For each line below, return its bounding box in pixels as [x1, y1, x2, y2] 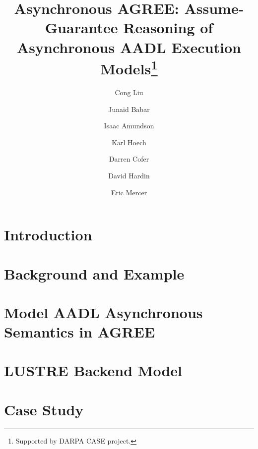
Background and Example [4, 263, 185, 283]
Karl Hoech [112, 137, 146, 147]
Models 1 [100, 56, 158, 79]
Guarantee [45, 17, 118, 38]
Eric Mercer [111, 187, 147, 197]
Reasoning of [123, 17, 213, 38]
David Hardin [108, 170, 150, 180]
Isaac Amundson [104, 120, 154, 131]
